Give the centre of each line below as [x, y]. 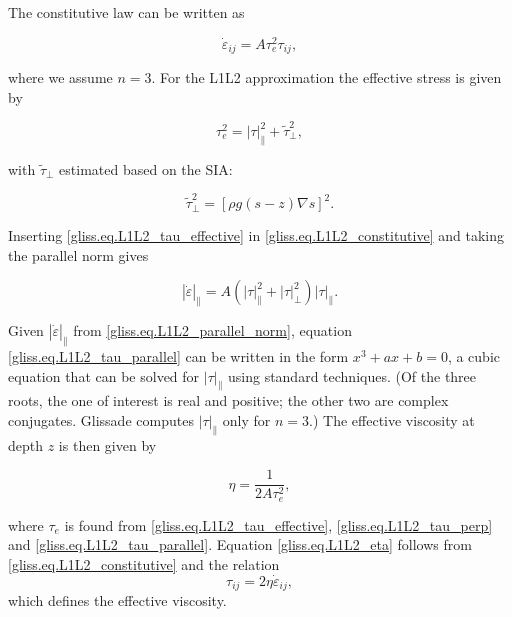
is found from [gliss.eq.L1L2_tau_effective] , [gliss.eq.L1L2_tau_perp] [278, 524]
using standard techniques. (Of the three [352, 375]
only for [246, 419]
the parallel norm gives [78, 254]
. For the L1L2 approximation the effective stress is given [326, 77]
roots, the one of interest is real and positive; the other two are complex [228, 400]
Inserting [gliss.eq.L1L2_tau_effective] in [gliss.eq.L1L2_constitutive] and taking [256, 235]
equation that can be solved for [104, 375]
